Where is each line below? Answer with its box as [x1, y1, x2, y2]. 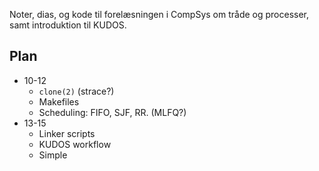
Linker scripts [38, 127, 96, 139]
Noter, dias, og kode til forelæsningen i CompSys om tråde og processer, [9, 9, 310, 20]
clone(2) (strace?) [38, 85, 115, 97]
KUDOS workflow [38, 138, 112, 150]
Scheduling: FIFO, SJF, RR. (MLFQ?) [38, 106, 187, 118]
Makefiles [38, 95, 80, 108]
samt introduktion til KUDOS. [9, 19, 127, 31]
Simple [38, 149, 68, 161]
